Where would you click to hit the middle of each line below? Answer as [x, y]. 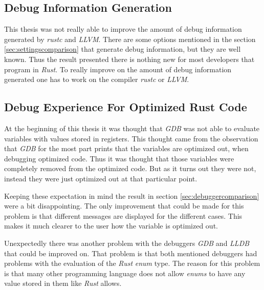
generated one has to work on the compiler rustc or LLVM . [97, 79]
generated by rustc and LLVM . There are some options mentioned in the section [130, 39]
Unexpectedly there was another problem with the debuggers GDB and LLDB [127, 243]
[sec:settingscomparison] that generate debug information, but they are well [123, 49]
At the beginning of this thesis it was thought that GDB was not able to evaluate [132, 128]
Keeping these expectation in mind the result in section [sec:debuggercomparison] [132, 195]
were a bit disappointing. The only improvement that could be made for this [124, 206]
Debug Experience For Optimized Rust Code [126, 107]
